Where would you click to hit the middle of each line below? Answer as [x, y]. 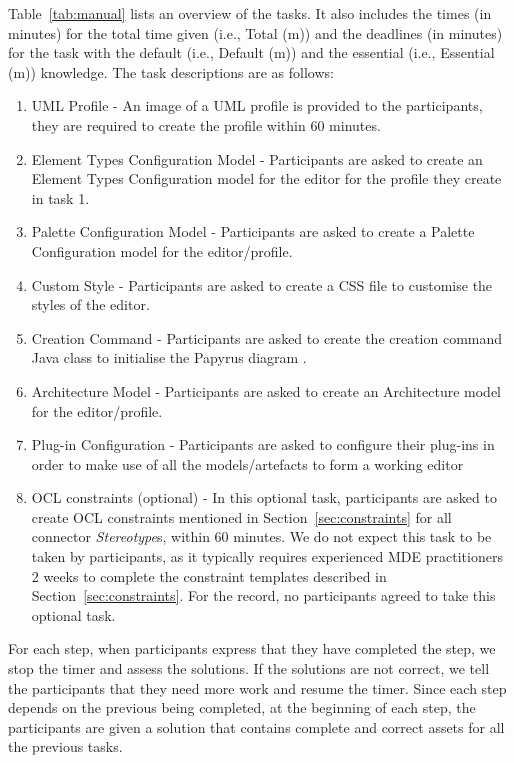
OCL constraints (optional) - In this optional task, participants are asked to [264, 497]
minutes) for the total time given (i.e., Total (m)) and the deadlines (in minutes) [255, 32]
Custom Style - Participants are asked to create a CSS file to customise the [262, 284]
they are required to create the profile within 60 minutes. [206, 124]
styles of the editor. [90, 304]
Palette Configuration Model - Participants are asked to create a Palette [253, 231]
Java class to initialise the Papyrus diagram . [169, 357]
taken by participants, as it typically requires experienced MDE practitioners [267, 556]
